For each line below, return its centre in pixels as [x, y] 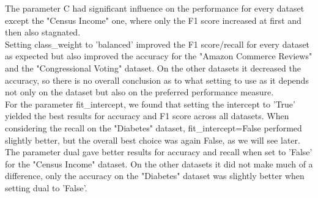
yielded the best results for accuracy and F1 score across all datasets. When [147, 116]
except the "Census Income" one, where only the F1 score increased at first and [153, 20]
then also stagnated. [43, 32]
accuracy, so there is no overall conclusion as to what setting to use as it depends [157, 80]
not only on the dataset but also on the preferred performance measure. [139, 92]
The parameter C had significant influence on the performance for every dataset [155, 8]
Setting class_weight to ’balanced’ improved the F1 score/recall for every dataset [157, 44]
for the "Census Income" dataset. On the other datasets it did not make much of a [159, 163]
